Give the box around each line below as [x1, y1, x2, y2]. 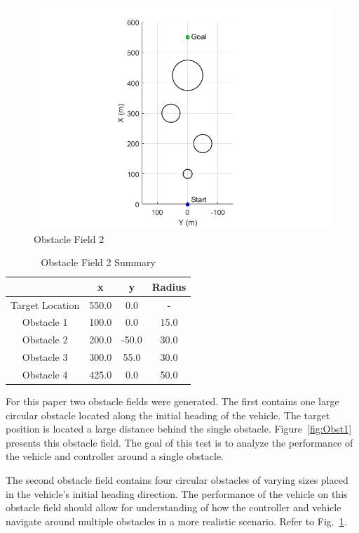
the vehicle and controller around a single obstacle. [6, 449, 224, 463]
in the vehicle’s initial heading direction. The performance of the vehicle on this [6, 486, 348, 501]
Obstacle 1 [22, 315, 68, 329]
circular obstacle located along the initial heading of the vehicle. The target [6, 407, 330, 422]
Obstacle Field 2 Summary [41, 255, 156, 270]
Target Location [11, 297, 80, 312]
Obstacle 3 [22, 350, 68, 364]
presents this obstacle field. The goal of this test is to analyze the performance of [6, 435, 353, 449]
